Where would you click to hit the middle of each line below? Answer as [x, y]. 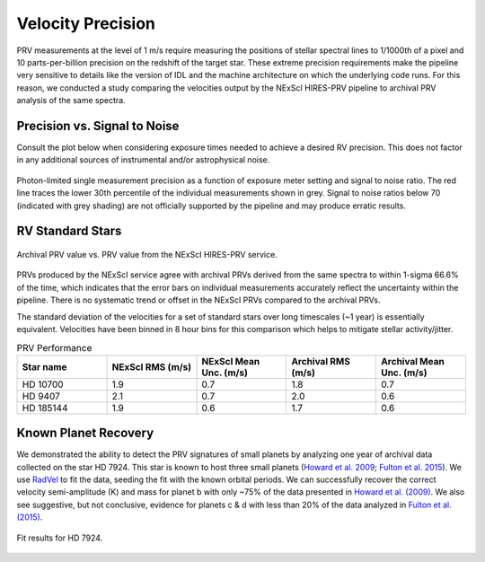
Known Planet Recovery [85, 433]
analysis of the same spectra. [71, 101]
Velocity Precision [86, 23]
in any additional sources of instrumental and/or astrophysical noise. [143, 160]
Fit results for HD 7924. [60, 538]
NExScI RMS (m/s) [152, 366]
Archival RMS [321, 361]
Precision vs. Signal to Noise [98, 126]
